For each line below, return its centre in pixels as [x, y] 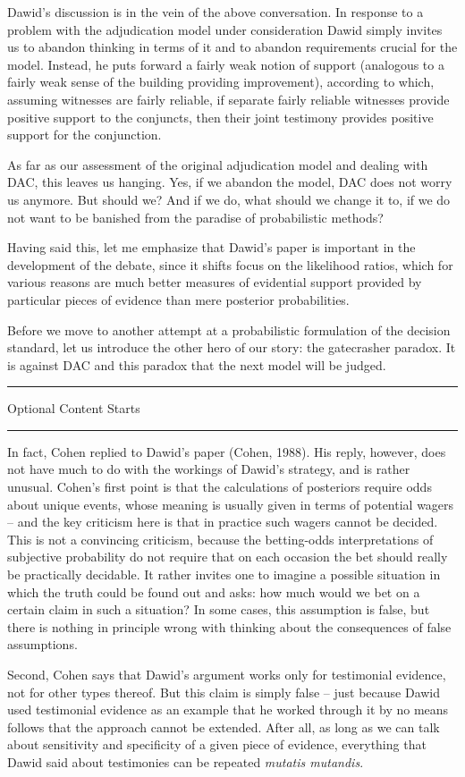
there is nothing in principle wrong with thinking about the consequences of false [229, 626]
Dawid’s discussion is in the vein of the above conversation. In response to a [216, 12]
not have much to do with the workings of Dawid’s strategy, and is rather [209, 469]
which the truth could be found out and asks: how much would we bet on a [214, 591]
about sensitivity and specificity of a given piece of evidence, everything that [217, 744]
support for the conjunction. [85, 135]
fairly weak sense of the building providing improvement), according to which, [221, 82]
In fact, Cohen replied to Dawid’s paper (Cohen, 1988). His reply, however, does [227, 451]
